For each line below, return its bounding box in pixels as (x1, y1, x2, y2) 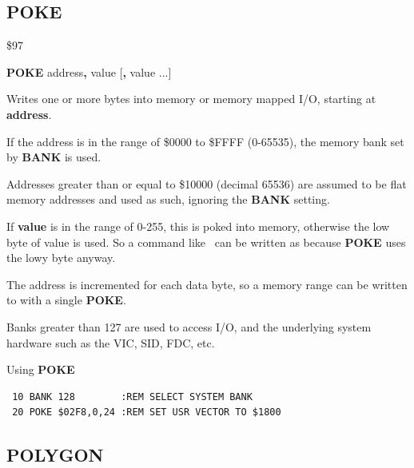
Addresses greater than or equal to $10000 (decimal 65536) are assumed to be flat (6, 175, 407, 192)
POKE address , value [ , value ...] (6, 63, 172, 80)
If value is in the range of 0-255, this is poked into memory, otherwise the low (6, 217, 390, 234)
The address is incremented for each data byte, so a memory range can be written (6, 276, 408, 292)
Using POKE (6, 361, 75, 378)
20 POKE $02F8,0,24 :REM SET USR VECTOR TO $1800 (12, 407, 281, 418)
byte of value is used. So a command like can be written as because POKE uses (6, 233, 406, 250)
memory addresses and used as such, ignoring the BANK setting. (6, 191, 330, 208)
